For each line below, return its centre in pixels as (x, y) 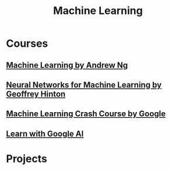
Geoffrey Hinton (36, 94)
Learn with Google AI (45, 133)
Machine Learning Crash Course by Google (86, 114)
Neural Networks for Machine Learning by (84, 85)
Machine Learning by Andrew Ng (67, 65)
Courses (27, 43)
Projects (27, 158)
